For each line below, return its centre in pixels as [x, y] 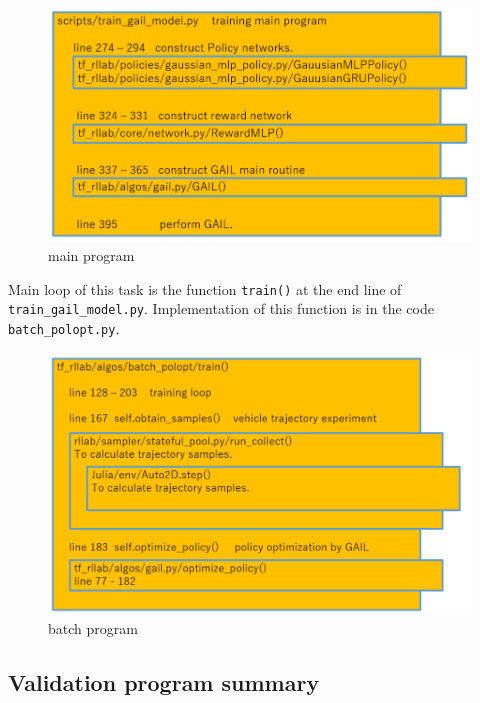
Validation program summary [164, 682]
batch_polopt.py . [64, 327]
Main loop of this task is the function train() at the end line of [205, 288]
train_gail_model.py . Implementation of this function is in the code [221, 308]
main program [91, 254]
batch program [93, 628]
